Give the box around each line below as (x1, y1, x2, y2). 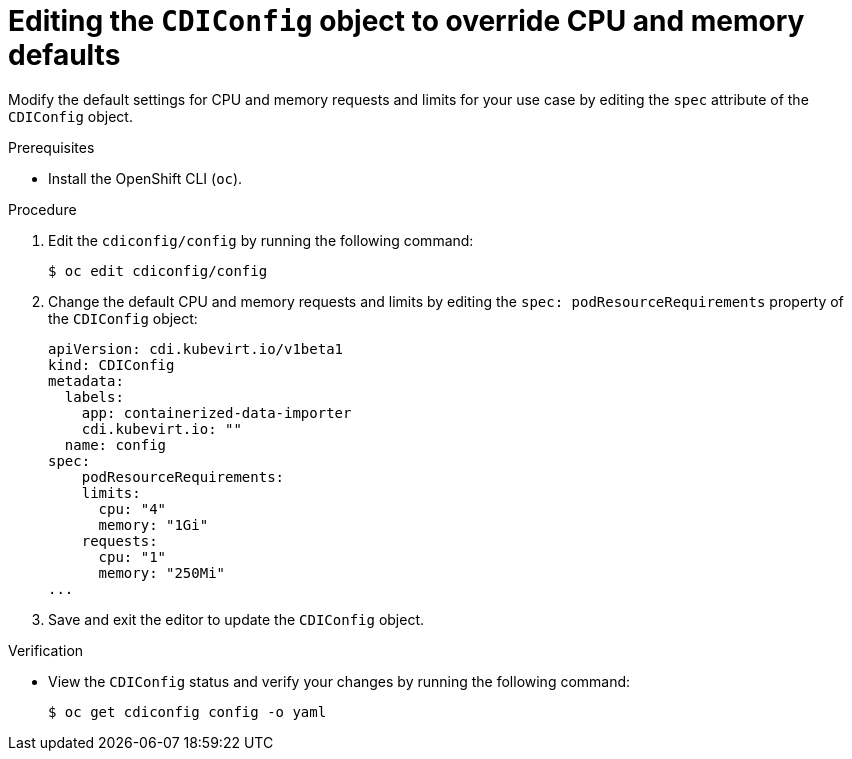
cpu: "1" (98, 548, 167, 565)
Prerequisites (8, 138, 95, 156)
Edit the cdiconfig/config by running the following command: (48, 231, 474, 249)
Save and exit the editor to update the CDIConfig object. (48, 610, 425, 628)
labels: (64, 388, 124, 405)
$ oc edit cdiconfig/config (48, 262, 268, 279)
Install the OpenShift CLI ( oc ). (48, 169, 243, 187)
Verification (8, 641, 84, 659)
